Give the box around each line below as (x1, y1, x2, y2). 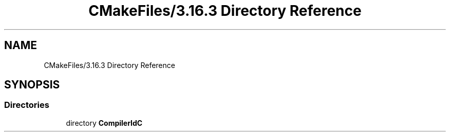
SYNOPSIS (4, 78, 60, 92)
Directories (4, 100, 49, 110)
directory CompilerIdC (66, 118, 143, 127)
